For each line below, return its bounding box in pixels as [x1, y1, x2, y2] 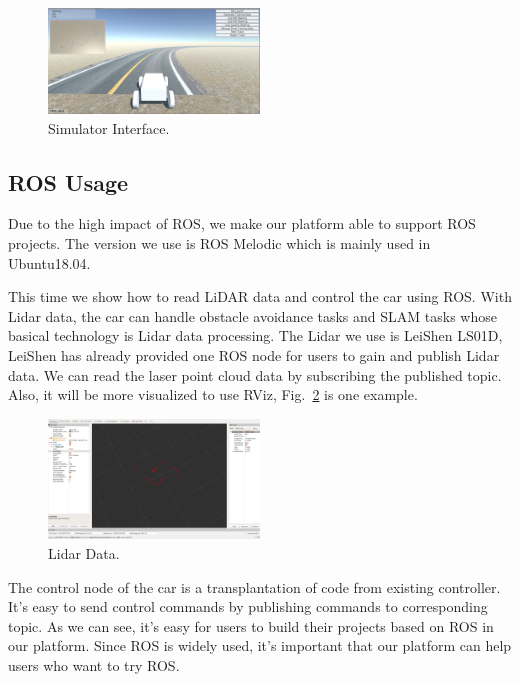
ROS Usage [8, 166, 129, 197]
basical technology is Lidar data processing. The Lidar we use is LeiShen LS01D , [8, 325, 503, 346]
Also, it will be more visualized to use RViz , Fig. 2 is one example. [8, 384, 418, 405]
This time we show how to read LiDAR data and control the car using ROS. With [8, 286, 512, 307]
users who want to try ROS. [8, 654, 180, 675]
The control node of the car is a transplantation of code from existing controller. [8, 576, 501, 597]
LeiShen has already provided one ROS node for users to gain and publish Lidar [8, 344, 500, 365]
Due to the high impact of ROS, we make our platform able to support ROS [8, 213, 476, 234]
